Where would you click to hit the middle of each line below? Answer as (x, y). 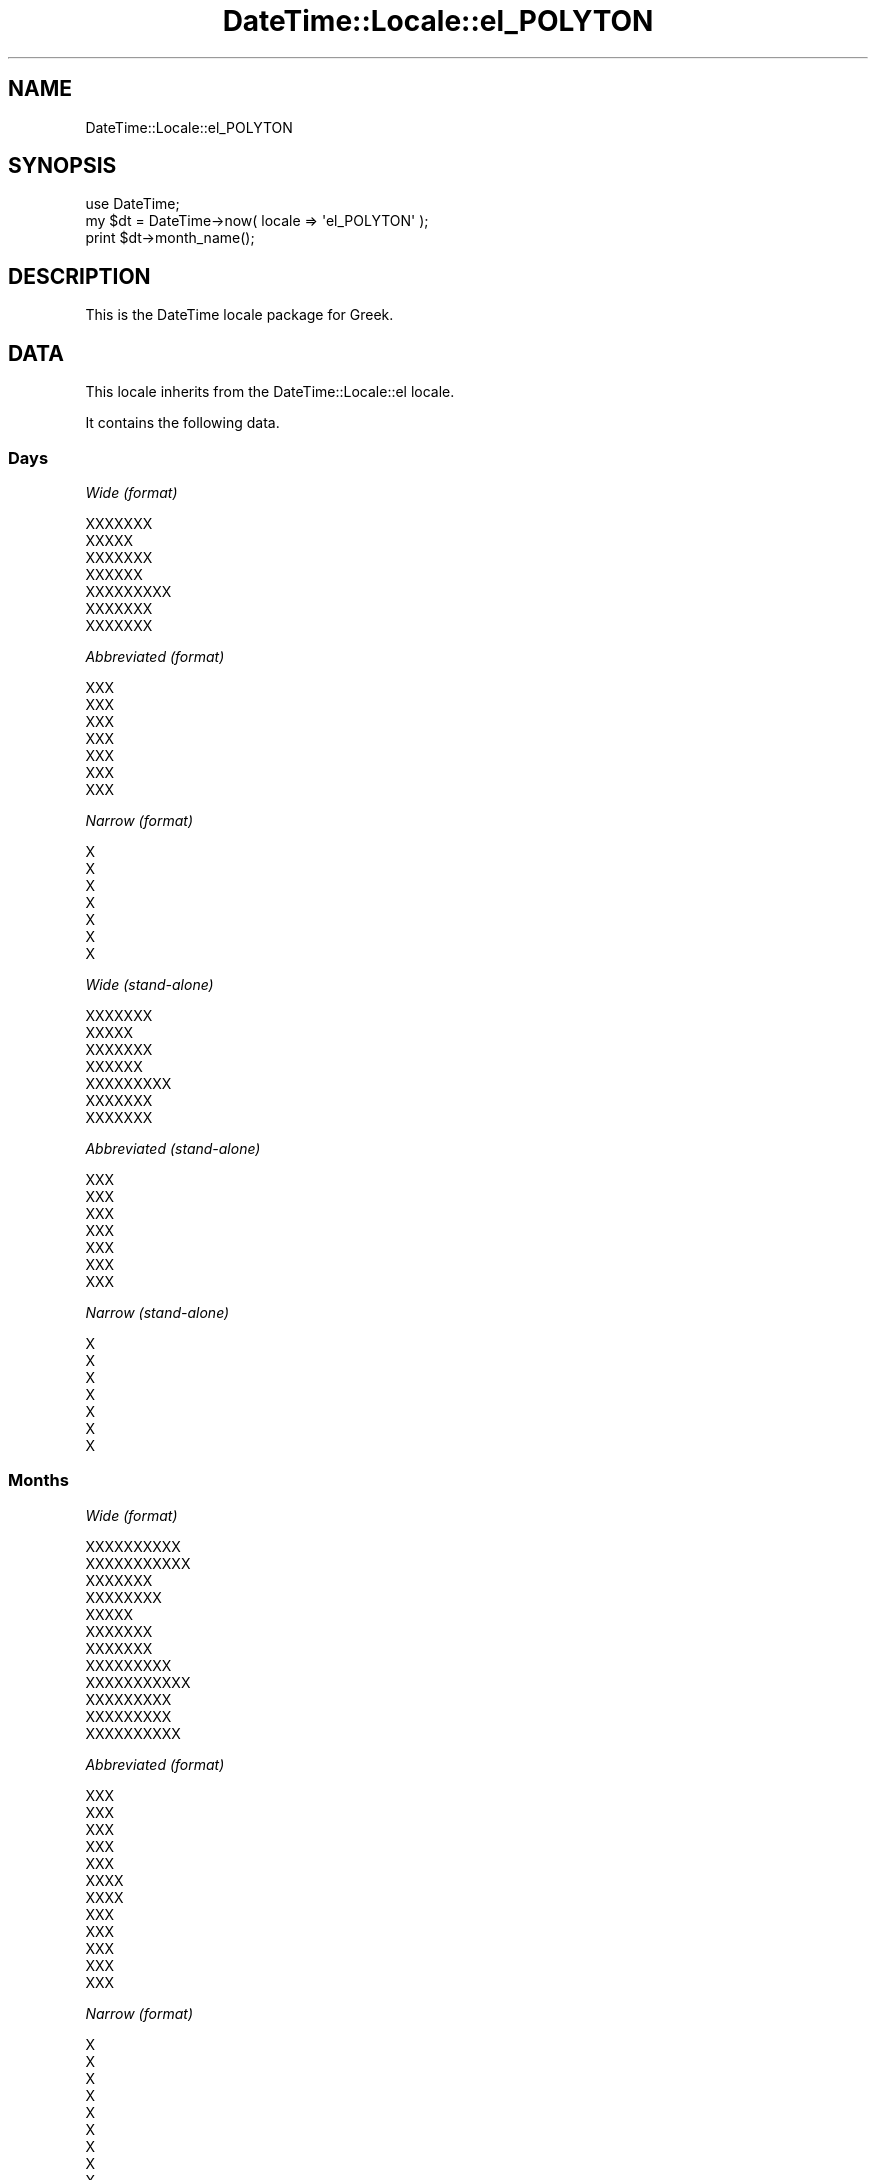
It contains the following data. (182, 423)
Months (38, 1480)
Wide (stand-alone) (149, 984)
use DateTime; (132, 204)
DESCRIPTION (79, 276)
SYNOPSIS (62, 166)
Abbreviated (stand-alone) (173, 1148)
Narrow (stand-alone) (157, 1312)
